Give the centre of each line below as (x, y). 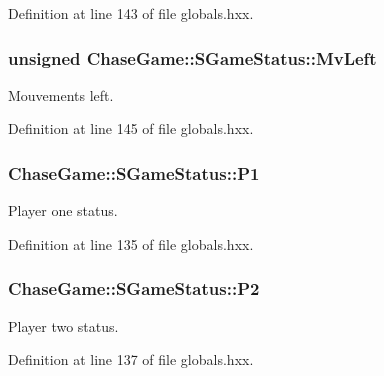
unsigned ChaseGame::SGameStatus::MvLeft (192, 57)
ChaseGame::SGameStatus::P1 (134, 172)
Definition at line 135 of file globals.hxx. (131, 243)
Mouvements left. (61, 94)
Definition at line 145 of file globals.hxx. (131, 128)
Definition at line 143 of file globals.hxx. (131, 13)
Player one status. (63, 210)
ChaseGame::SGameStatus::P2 (134, 288)
